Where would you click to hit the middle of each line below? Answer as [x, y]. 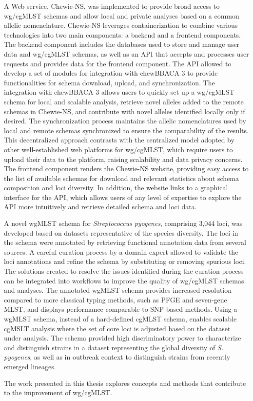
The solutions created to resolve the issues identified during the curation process [124, 271]
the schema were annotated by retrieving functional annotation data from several [125, 242]
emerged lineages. [30, 366]
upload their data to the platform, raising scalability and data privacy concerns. [123, 159]
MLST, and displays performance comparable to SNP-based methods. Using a [121, 309]
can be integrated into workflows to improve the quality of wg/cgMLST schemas [124, 280]
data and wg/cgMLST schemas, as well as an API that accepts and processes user [126, 53]
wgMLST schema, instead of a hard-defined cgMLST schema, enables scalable [120, 319]
